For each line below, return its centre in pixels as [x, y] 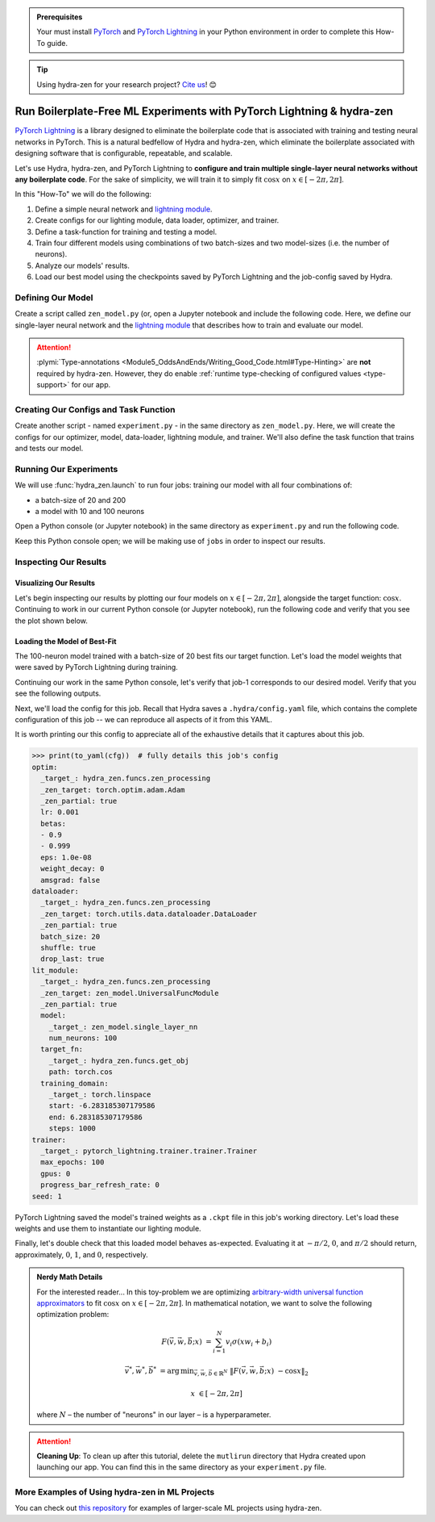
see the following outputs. [58, 693]
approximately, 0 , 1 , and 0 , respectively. [81, 1254]
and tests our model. [49, 449]
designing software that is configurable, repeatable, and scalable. [124, 153]
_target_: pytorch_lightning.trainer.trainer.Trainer [149, 1151]
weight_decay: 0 [72, 869]
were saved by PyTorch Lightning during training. [97, 667]
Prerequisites [60, 17]
